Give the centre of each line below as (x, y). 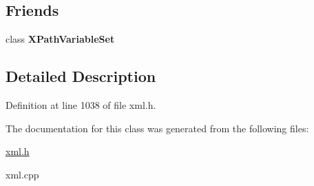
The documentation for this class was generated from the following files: (157, 128)
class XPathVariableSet (60, 39)
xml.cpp (22, 174)
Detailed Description (81, 76)
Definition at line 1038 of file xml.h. (81, 105)
